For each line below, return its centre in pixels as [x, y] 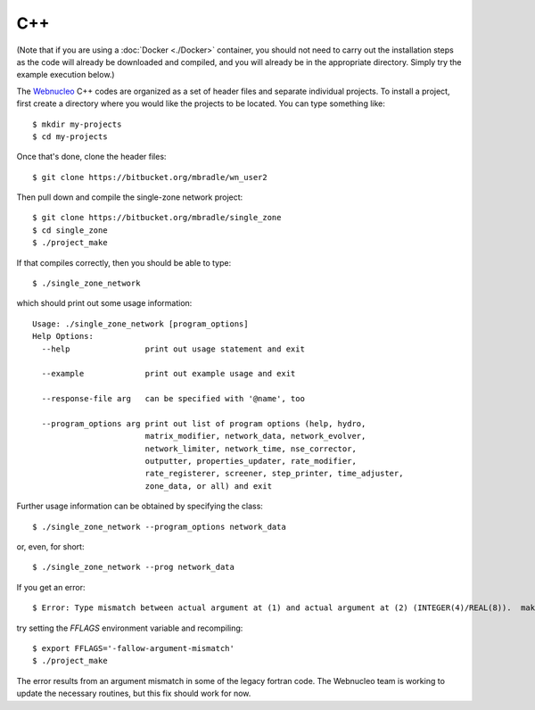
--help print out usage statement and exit [173, 349]
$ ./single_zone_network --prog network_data [134, 567]
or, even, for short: [50, 547]
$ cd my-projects [70, 136]
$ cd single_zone [70, 230]
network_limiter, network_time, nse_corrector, [251, 449]
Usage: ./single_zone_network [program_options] [140, 324]
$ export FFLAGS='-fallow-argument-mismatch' [134, 648]
